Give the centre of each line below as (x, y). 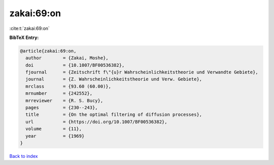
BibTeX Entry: (24, 37)
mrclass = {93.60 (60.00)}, (68, 86)
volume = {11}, (54, 129)
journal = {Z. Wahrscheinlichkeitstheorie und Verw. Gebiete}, (114, 79)
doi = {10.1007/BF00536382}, (75, 65)
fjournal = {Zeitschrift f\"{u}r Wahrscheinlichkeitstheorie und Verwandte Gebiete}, (142, 72)
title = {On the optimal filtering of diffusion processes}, (114, 115)
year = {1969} (55, 136)
